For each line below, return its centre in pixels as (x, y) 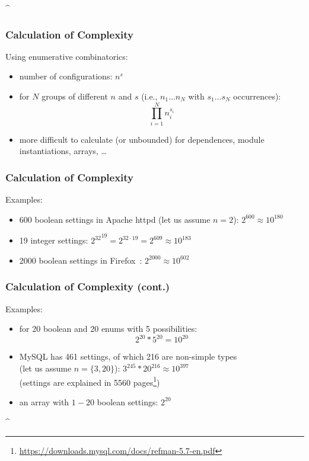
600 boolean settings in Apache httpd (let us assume (115, 219)
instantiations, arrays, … (63, 151)
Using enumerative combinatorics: (67, 56)
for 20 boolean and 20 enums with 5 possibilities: (108, 329)
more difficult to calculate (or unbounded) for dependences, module (142, 139)
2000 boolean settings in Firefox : (81, 260)
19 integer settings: (54, 240)
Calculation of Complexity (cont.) (88, 286)
